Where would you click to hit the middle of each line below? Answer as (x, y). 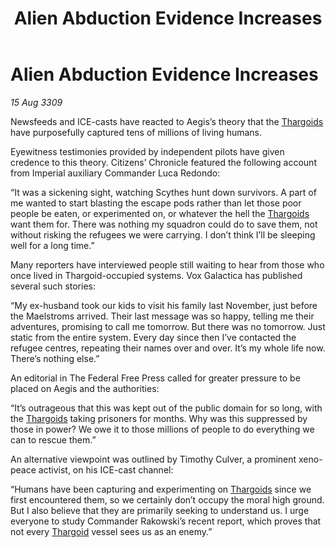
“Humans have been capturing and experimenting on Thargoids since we (161, 489)
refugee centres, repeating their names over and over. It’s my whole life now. (168, 348)
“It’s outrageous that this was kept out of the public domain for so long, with (166, 408)
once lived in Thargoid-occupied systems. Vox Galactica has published (156, 275)
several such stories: (53, 286)
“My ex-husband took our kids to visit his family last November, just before (164, 305)
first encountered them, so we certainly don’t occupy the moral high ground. (167, 499)
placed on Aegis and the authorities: (85, 388)
